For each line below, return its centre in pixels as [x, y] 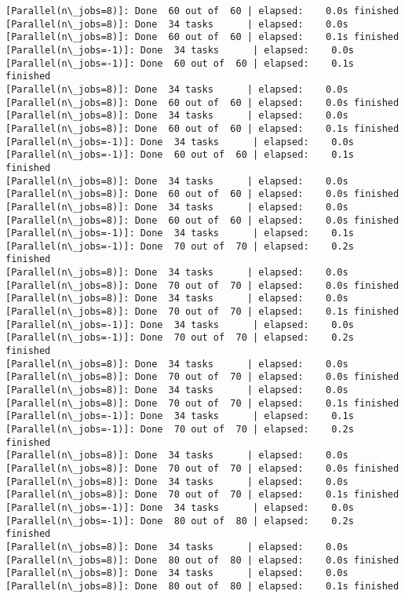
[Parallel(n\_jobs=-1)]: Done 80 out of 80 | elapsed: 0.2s [180, 521]
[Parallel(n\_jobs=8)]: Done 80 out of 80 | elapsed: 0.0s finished [202, 560]
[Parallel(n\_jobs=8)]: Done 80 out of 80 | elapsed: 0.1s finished [202, 586]
